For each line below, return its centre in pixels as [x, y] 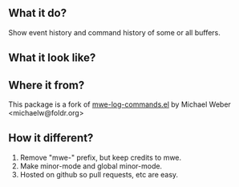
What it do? [37, 13]
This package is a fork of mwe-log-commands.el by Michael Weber [119, 104]
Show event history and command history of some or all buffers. [114, 32]
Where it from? [47, 85]
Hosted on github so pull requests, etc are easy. [99, 174]
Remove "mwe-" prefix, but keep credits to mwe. [101, 157]
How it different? [51, 138]
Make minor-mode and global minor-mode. [91, 166]
